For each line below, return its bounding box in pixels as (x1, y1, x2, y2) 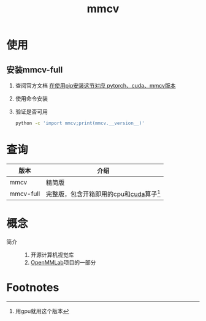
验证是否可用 (15, 108, 48, 115)
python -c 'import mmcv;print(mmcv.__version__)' (15, 120, 145, 126)
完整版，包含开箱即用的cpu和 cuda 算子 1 (45, 189, 161, 198)
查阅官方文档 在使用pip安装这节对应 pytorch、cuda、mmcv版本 (15, 82, 176, 89)
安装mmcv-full (6, 64, 63, 75)
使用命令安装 (15, 95, 48, 102)
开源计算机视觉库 (30, 251, 74, 259)
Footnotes (6, 281, 59, 295)
